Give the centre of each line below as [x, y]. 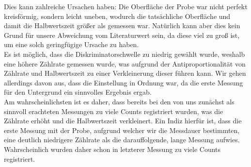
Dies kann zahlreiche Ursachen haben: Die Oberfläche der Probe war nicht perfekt [126, 6]
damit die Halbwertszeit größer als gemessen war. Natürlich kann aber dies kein [122, 25]
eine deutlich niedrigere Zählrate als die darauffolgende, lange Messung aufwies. [122, 140]
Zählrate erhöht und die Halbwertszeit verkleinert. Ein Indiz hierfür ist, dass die [123, 121]
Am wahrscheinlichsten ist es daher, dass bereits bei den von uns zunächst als [119, 101]
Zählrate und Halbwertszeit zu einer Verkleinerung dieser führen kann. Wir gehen [125, 73]
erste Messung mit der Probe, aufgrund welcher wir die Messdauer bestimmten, [122, 130]
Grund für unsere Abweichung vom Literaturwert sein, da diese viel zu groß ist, [122, 35]
